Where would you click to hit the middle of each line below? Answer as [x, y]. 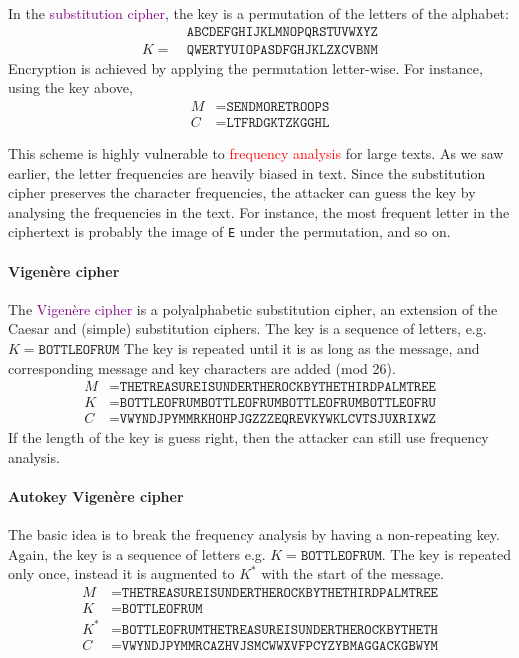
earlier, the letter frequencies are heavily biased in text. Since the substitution [247, 172]
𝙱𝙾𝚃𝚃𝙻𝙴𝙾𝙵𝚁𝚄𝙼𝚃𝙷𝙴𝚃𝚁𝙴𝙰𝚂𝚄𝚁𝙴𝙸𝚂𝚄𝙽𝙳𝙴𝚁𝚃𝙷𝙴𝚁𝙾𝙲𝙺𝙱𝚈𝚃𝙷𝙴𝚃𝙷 [279, 629]
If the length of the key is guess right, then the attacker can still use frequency [248, 437]
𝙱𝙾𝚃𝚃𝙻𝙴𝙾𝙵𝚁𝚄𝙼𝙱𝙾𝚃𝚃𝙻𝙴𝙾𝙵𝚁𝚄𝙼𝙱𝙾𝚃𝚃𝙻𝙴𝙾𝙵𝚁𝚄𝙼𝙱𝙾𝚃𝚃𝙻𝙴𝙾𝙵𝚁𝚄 [277, 403]
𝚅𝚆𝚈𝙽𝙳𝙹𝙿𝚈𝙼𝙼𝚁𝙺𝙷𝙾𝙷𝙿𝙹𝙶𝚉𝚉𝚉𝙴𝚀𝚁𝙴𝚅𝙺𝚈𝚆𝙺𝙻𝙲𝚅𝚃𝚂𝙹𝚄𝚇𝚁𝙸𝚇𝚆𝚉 [277, 419]
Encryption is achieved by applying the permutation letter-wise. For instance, [245, 67]
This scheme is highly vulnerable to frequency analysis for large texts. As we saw [256, 152]
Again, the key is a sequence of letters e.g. [137, 553]
